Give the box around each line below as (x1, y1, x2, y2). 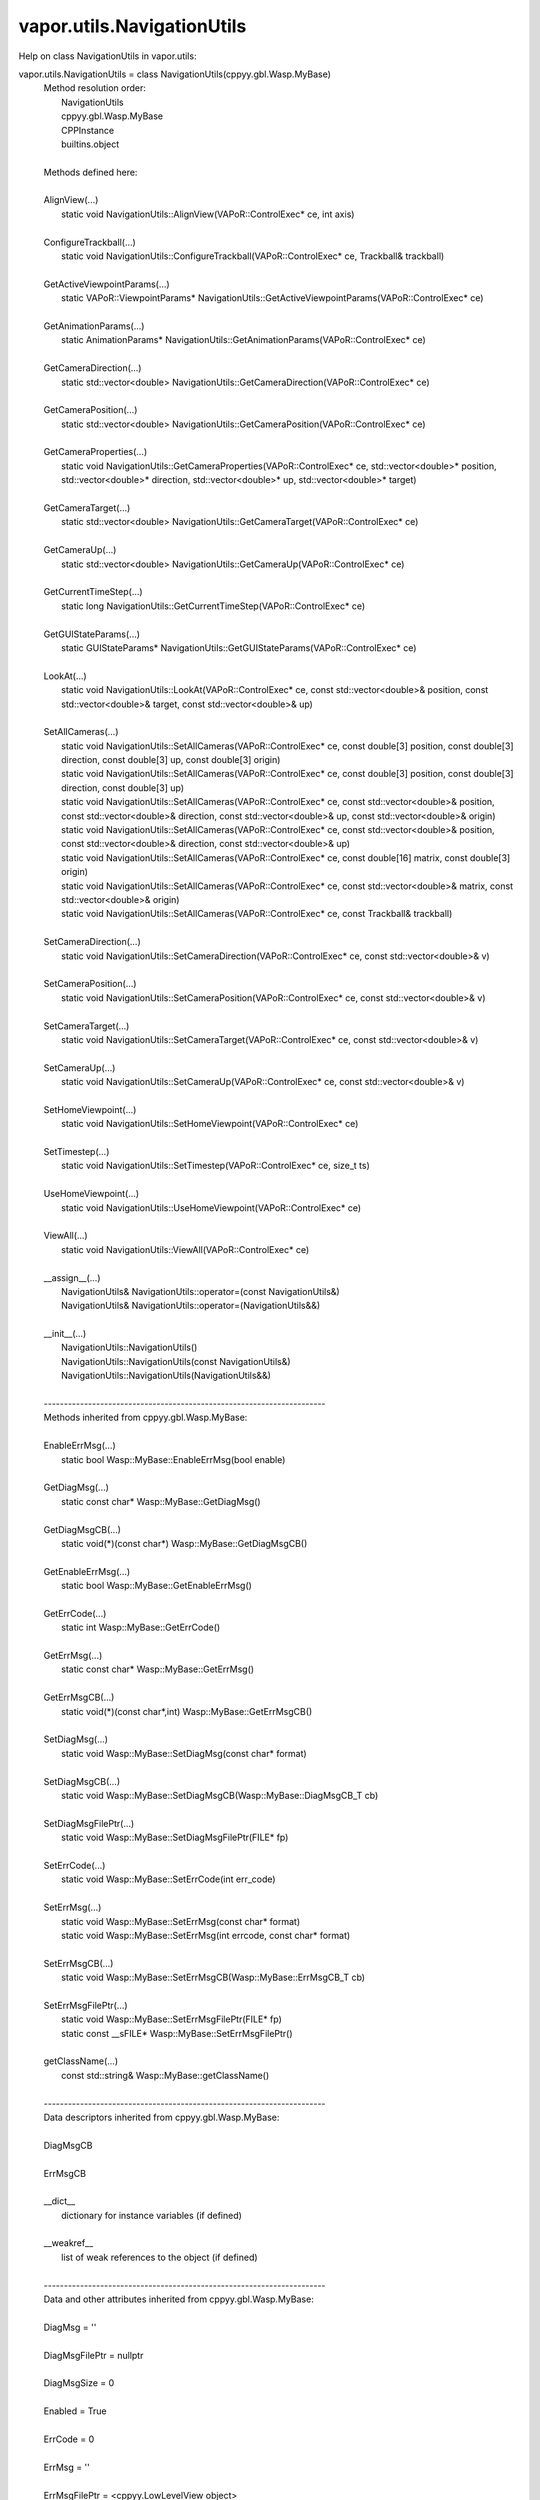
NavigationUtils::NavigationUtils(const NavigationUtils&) (61, 1355, 291, 1367)
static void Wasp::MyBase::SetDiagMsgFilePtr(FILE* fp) (61, 1831, 289, 1844)
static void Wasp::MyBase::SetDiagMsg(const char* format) (61, 1747, 307, 1759)
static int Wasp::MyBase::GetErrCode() (61, 1621, 221, 1634)
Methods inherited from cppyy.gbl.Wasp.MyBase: (43, 1411, 248, 1424)
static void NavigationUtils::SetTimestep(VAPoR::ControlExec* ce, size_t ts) (61, 1160, 370, 1172)
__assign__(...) (43, 1271, 101, 1284)
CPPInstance (61, 124, 115, 136)
